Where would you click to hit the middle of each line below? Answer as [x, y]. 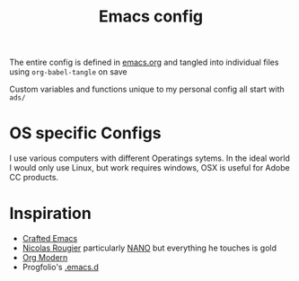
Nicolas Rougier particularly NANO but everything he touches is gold [149, 248]
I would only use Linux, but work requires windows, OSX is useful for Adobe [149, 168]
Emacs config [151, 17]
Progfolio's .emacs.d [60, 268]
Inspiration [50, 214]
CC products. [34, 178]
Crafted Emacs [50, 239]
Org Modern [45, 258]
